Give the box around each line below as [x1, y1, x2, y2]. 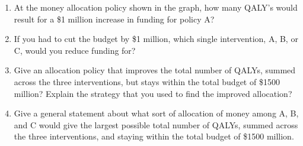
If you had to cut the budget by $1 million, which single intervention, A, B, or [14, 33, 298, 45]
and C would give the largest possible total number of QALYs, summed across [14, 118, 298, 131]
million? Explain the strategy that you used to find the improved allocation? [14, 87, 292, 99]
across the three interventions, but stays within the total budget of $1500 [14, 75, 280, 87]
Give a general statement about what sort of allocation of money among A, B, [14, 107, 299, 119]
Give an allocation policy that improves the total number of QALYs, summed [14, 64, 296, 76]
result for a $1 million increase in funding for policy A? [14, 12, 215, 25]
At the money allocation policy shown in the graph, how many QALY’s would [14, 1, 298, 13]
